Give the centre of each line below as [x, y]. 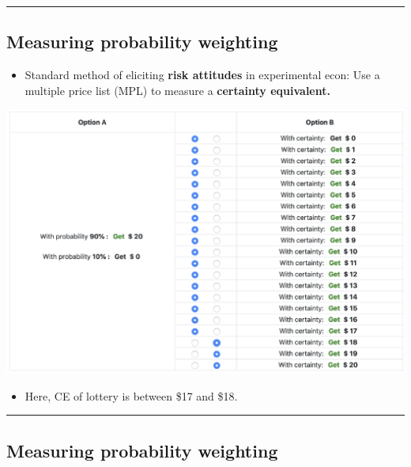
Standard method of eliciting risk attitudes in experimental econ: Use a [202, 75]
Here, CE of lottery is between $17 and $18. [131, 395]
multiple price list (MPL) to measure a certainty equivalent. [177, 90]
